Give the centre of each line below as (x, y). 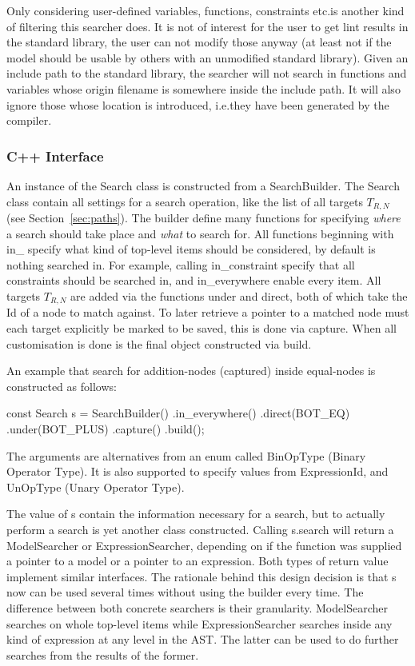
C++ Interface (55, 156)
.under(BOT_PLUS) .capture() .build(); (106, 429)
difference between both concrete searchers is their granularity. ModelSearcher (197, 607)
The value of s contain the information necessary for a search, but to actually (196, 514)
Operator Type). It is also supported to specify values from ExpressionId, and (198, 471)
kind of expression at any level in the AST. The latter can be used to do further (203, 639)
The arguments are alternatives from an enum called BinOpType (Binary (186, 455)
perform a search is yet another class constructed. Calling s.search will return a (200, 529)
